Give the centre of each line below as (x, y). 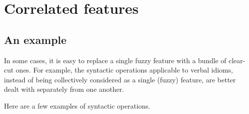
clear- (237, 60)
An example (35, 39)
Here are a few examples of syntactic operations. (77, 105)
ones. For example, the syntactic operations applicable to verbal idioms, (124, 70)
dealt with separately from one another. (64, 89)
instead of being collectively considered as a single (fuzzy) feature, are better (120, 79)
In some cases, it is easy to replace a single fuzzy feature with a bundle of (115, 60)
